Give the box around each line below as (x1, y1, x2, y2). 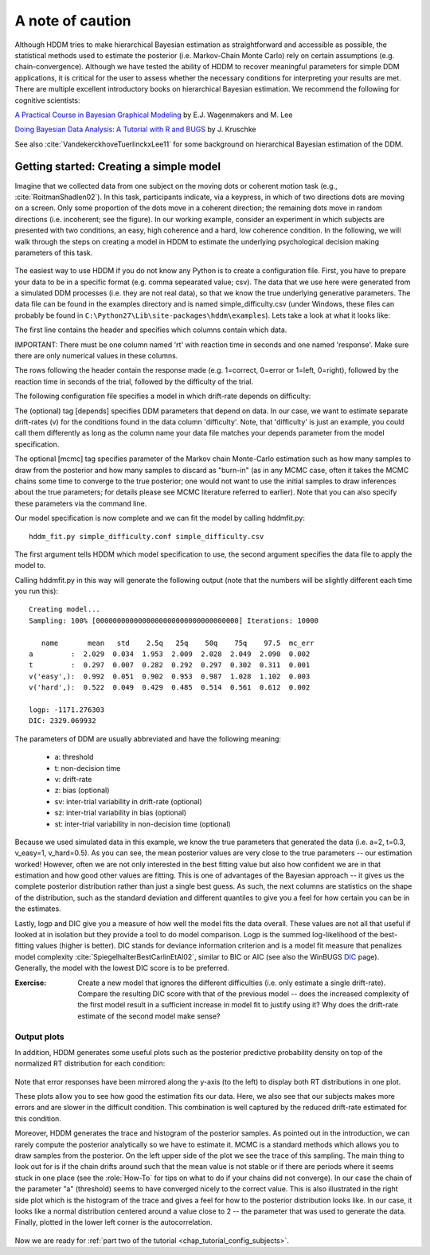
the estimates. (14, 904, 61, 913)
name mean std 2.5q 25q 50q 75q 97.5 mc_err (41, 638, 315, 647)
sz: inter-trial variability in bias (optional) (54, 808, 187, 818)
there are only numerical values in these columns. (14, 351, 178, 361)
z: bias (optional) (54, 785, 110, 796)
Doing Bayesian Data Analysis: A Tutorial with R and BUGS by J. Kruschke (14, 124, 256, 135)
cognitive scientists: (14, 96, 80, 105)
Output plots (14, 1031, 64, 1042)
